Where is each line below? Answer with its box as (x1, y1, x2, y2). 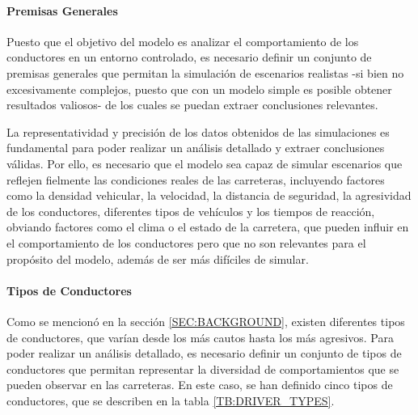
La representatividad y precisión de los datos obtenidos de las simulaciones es (6, 123, 390, 140)
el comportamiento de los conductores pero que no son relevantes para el (6, 234, 366, 251)
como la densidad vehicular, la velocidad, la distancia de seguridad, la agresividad (6, 187, 412, 204)
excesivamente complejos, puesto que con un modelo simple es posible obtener (6, 80, 392, 97)
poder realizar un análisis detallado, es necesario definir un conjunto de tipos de (6, 345, 402, 362)
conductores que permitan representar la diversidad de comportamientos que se (6, 360, 399, 377)
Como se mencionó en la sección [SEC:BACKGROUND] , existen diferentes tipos (6, 312, 405, 329)
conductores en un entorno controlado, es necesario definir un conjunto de (6, 49, 372, 66)
